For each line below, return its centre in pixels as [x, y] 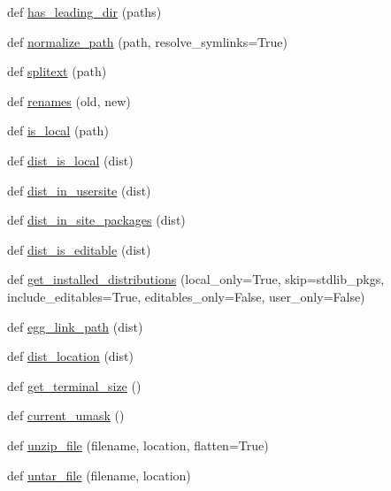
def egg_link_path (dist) [75, 326]
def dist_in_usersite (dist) [79, 190]
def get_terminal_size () [74, 385]
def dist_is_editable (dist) [79, 249]
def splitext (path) [57, 71]
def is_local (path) [58, 130]
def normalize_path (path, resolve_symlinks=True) [147, 41]
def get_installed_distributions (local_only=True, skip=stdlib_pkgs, [196, 279]
